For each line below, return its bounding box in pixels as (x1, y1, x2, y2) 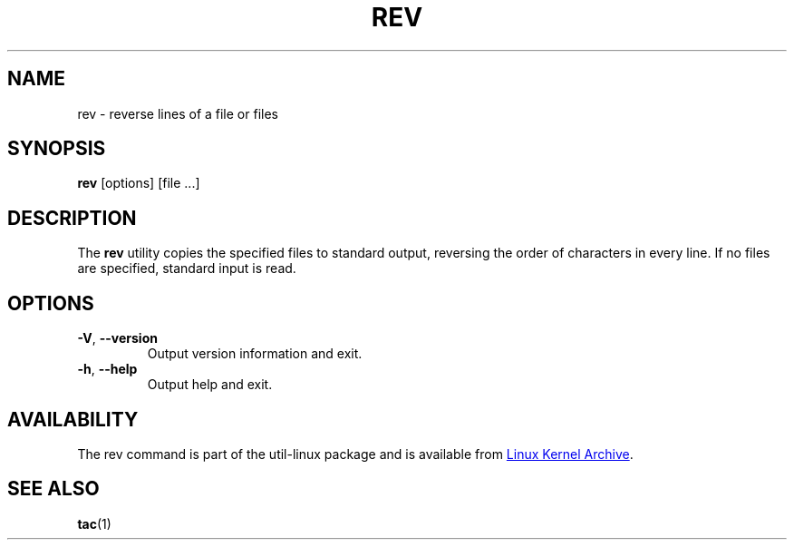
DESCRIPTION (7, 206, 137, 230)
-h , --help (77, 361, 138, 377)
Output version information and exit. (147, 346, 363, 362)
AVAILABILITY (7, 407, 139, 431)
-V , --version (77, 330, 158, 347)
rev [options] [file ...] (77, 175, 200, 191)
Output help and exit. (147, 376, 273, 393)
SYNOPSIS (7, 137, 106, 161)
